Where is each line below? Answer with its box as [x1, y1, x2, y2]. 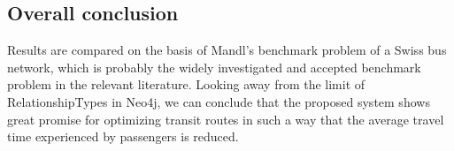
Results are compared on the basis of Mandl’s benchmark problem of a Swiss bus [7, 41, 447, 59]
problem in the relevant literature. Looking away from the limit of [7, 75, 366, 94]
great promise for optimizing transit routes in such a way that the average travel [7, 109, 444, 128]
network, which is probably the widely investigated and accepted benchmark [7, 57, 421, 76]
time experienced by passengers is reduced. [7, 127, 239, 146]
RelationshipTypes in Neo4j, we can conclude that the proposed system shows [7, 92, 430, 110]
